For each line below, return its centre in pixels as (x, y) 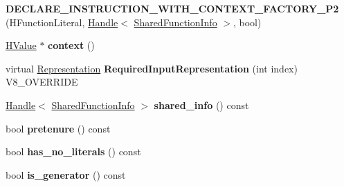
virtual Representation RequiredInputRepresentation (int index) (152, 68)
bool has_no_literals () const (73, 151)
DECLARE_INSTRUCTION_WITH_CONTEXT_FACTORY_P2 (172, 8)
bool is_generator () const (66, 174)
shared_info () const (201, 105)
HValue (21, 45)
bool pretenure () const (58, 128)
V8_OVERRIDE (42, 82)
